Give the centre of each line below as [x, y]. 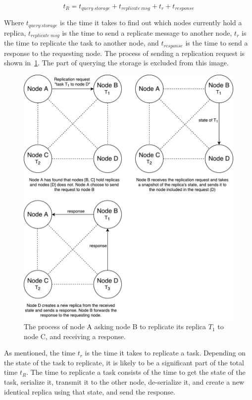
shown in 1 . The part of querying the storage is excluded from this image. [116, 63]
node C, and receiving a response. [75, 336]
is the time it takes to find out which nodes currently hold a [151, 23]
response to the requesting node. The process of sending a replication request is [125, 53]
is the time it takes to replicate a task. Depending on [165, 353]
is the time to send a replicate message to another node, [147, 32]
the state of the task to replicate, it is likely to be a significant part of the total [124, 362]
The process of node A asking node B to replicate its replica [115, 326]
